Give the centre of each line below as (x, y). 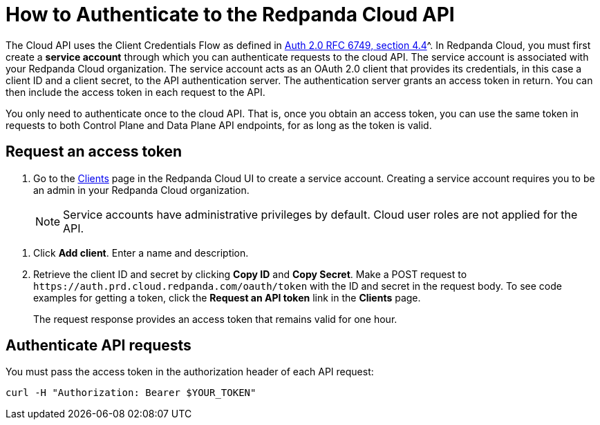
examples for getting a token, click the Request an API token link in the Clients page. (227, 297)
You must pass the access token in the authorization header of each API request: (190, 372)
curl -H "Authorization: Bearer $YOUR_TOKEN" (131, 393)
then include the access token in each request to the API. (135, 92)
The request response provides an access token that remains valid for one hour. (215, 319)
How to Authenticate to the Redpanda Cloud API (230, 14)
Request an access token (94, 152)
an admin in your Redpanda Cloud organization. (141, 190)
